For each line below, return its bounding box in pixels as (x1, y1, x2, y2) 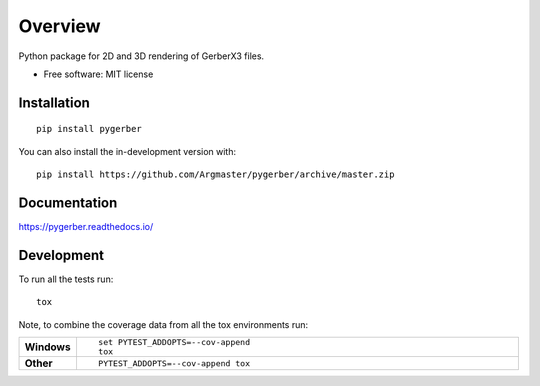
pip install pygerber (36, 123, 142, 135)
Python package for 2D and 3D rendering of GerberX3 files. (18, 50, 265, 62)
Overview (18, 15, 101, 37)
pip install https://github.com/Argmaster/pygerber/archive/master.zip (36, 169, 395, 180)
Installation (18, 94, 90, 111)
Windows (24, 340, 71, 354)
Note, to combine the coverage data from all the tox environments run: (18, 318, 309, 330)
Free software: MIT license (43, 68, 154, 80)
